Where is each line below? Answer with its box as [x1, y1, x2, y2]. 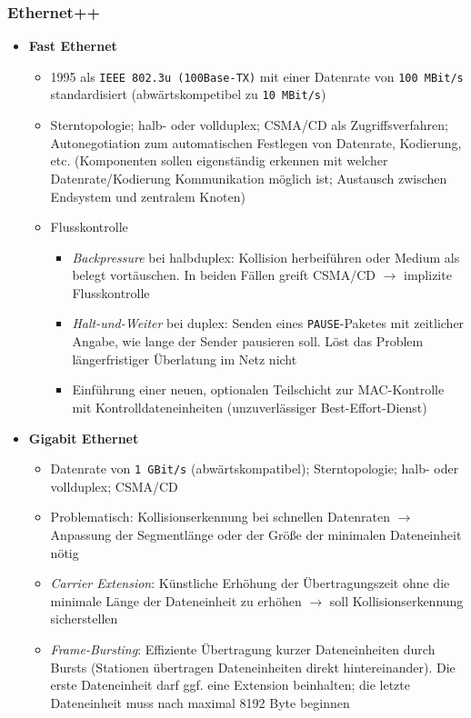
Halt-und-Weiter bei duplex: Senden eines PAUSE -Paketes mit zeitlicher [72, 314, 465, 333]
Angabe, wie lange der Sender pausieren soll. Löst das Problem [72, 332, 424, 351]
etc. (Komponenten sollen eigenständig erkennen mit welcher [50, 151, 388, 170]
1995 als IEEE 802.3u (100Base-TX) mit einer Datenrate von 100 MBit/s [50, 66, 464, 85]
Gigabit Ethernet [28, 428, 139, 447]
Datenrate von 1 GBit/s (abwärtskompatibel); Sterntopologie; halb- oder [50, 459, 459, 478]
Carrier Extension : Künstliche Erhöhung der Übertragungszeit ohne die [50, 573, 450, 593]
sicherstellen [50, 609, 118, 628]
